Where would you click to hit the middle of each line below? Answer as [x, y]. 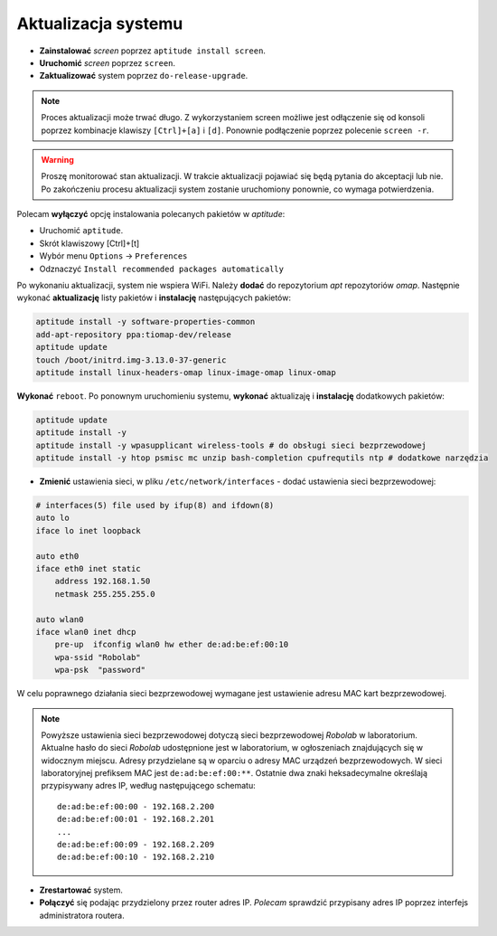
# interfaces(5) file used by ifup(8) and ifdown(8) [155, 506]
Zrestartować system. [81, 890]
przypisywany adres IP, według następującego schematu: [149, 786]
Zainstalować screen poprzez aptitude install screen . [153, 51]
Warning [57, 159]
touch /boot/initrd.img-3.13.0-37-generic [131, 360]
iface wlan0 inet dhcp [86, 632]
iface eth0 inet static [89, 569]
